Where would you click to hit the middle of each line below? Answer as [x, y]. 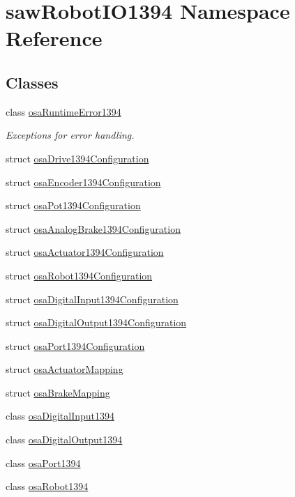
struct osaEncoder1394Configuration [83, 182]
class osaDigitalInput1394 [60, 416]
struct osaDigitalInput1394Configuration [92, 299]
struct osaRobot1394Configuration [79, 275]
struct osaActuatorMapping [65, 369]
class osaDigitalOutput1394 [64, 439]
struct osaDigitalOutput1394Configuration [96, 322]
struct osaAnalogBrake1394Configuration [93, 228]
